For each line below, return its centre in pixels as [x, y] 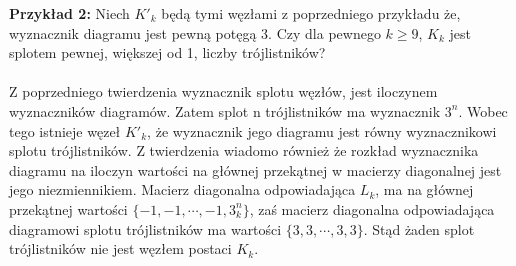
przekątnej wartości [68, 208]
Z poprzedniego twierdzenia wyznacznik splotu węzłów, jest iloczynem [223, 91]
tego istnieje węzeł [65, 130]
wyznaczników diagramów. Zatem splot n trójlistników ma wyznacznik [225, 110]
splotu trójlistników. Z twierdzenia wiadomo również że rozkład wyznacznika [244, 150]
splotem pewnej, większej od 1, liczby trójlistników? [167, 52]
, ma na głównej [424, 189]
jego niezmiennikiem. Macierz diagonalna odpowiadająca [182, 189]
